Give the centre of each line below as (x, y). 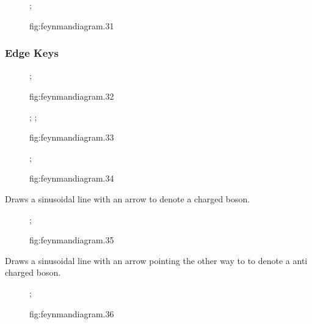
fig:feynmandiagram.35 (72, 240)
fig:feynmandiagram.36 (72, 313)
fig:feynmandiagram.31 (72, 25)
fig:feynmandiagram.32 (72, 96)
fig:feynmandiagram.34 (72, 178)
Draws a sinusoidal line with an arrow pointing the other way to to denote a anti (156, 260)
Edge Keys (32, 53)
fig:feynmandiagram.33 (72, 137)
